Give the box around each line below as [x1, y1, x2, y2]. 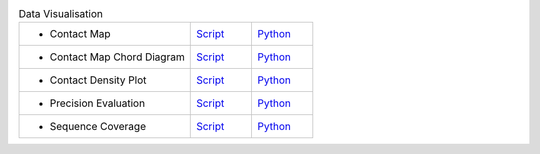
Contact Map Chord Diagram [49, 50, 185, 64]
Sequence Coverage [49, 120, 147, 134]
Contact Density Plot [49, 73, 147, 87]
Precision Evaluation [49, 96, 145, 110]
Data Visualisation [18, 7, 104, 21]
